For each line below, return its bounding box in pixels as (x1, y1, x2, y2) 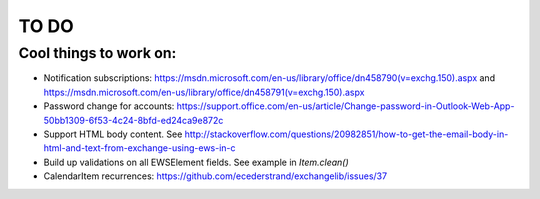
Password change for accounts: (43, 100, 175, 112)
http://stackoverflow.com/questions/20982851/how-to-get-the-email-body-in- (184, 128, 509, 140)
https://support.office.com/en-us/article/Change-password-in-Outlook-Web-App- (176, 100, 515, 112)
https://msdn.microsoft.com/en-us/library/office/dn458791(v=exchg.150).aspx (43, 86, 365, 98)
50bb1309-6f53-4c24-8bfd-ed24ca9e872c (43, 114, 224, 126)
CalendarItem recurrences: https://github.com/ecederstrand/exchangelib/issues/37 (43, 170, 388, 182)
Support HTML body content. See (43, 128, 183, 140)
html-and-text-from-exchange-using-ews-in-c (43, 142, 236, 154)
